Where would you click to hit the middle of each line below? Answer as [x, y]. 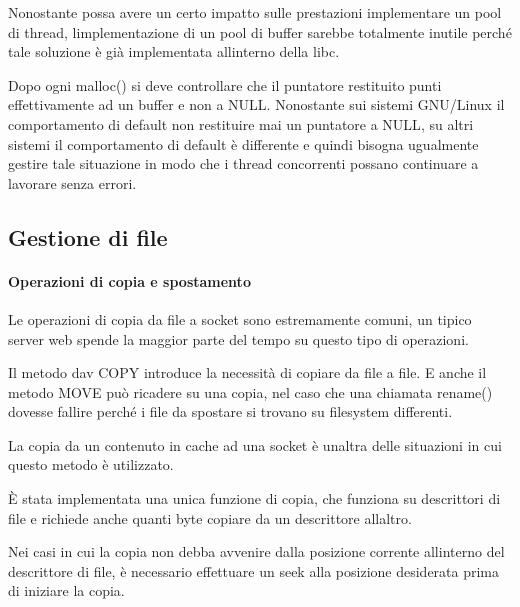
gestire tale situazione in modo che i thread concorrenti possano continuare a [243, 163]
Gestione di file [88, 236]
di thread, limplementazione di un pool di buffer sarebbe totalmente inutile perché [260, 31]
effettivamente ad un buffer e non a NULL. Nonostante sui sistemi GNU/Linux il [256, 104]
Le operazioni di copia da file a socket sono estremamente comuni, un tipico [240, 318]
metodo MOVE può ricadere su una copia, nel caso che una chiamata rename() [250, 391]
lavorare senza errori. [72, 182]
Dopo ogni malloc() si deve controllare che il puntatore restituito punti [225, 84]
